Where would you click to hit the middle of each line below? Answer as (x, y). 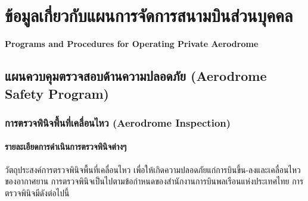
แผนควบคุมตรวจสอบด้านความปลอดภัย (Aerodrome (136, 76)
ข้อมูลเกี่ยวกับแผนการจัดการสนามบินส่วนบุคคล (149, 15)
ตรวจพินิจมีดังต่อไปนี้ (37, 192)
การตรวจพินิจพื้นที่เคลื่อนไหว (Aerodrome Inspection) (118, 122)
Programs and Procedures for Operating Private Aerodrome (132, 44)
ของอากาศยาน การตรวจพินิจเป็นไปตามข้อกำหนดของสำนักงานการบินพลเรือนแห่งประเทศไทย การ (154, 181)
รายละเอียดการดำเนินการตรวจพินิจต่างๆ (66, 147)
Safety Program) (57, 93)
